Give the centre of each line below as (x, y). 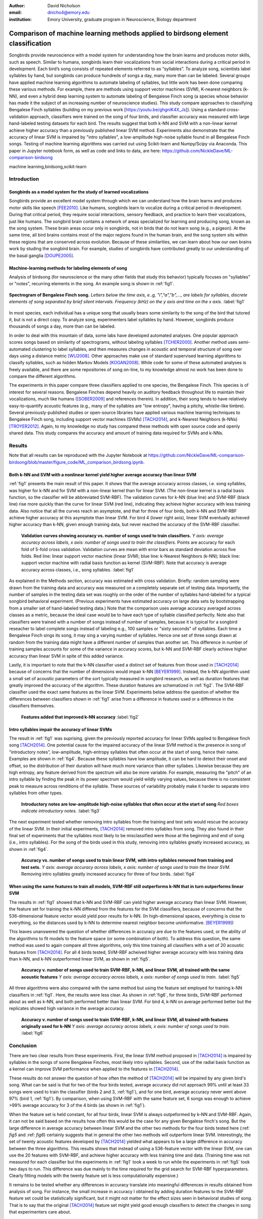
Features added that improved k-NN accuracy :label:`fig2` (80, 717)
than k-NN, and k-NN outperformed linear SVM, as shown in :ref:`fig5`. (80, 959)
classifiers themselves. (32, 706)
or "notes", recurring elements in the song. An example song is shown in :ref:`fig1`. (92, 284)
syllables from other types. (36, 793)
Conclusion (23, 1046)
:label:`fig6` (33, 1033)
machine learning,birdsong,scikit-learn (48, 166)
